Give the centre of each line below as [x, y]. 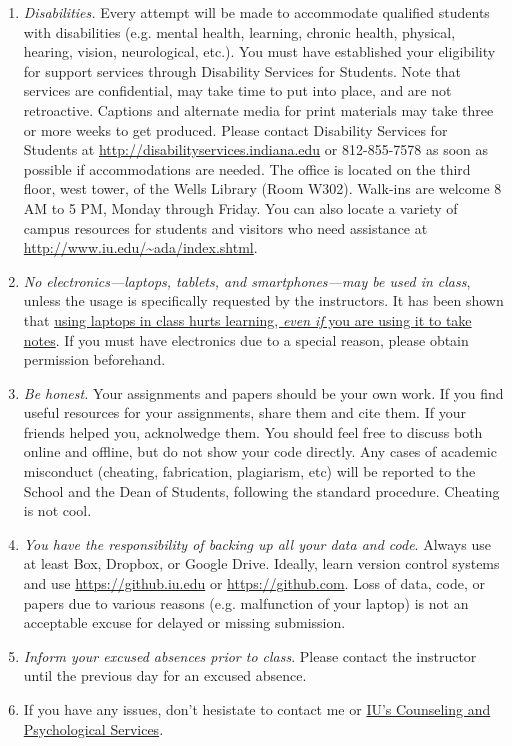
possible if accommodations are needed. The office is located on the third [247, 168]
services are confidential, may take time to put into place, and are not [237, 90]
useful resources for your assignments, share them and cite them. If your [244, 412]
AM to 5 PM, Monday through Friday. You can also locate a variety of [240, 207]
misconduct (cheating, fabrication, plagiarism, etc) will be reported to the [249, 471]
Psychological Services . [93, 728]
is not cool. [57, 510]
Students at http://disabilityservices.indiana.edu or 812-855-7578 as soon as [256, 149]
